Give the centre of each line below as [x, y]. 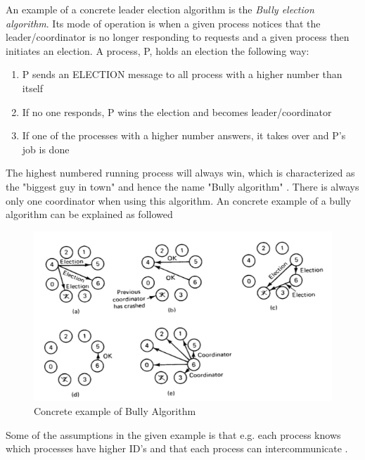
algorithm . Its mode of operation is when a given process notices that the [163, 23]
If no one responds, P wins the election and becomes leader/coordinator [177, 111]
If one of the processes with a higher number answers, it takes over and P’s [184, 135]
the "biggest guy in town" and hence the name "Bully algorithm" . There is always [182, 186]
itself [33, 88]
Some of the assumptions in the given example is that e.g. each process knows [173, 434]
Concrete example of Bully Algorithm [115, 410]
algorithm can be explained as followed [89, 214]
